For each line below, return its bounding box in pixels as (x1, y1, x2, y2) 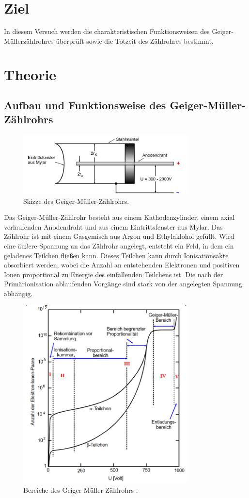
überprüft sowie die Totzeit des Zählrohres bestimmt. (56, 35, 214, 46)
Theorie (4, 64, 57, 84)
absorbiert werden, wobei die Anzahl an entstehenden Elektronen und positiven (4, 260, 240, 270)
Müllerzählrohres (4, 35, 54, 46)
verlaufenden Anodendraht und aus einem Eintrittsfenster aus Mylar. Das (4, 221, 223, 232)
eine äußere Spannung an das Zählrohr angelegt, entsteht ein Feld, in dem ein (4, 240, 234, 250)
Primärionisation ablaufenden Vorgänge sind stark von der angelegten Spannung (4, 279, 242, 289)
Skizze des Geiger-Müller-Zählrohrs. (23, 196, 129, 206)
